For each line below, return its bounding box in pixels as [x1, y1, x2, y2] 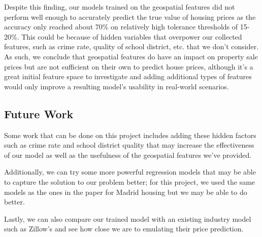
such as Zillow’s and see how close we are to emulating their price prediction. [4, 223, 244, 234]
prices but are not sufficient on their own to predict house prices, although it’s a [4, 61, 253, 72]
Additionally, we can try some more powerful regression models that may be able [4, 166, 256, 177]
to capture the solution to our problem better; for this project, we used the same [4, 176, 255, 187]
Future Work [4, 106, 74, 121]
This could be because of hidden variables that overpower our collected [21, 31, 242, 42]
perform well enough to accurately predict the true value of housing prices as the [4, 11, 256, 22]
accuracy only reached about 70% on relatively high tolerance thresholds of [4, 21, 238, 32]
